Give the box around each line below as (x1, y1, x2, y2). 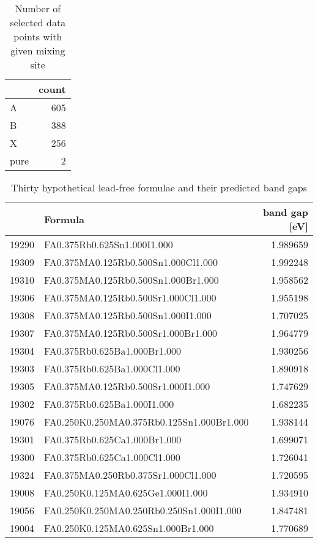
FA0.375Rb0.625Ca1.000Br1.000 (44, 432, 182, 446)
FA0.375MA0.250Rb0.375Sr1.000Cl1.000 (44, 468, 216, 482)
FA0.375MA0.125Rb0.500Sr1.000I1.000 (44, 379, 210, 393)
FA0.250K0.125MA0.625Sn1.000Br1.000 (44, 521, 214, 535)
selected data (10, 15, 66, 29)
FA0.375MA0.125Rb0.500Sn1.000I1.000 (44, 308, 212, 322)
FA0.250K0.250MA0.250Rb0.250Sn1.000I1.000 (44, 503, 242, 517)
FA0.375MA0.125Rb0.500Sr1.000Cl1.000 (44, 290, 216, 305)
